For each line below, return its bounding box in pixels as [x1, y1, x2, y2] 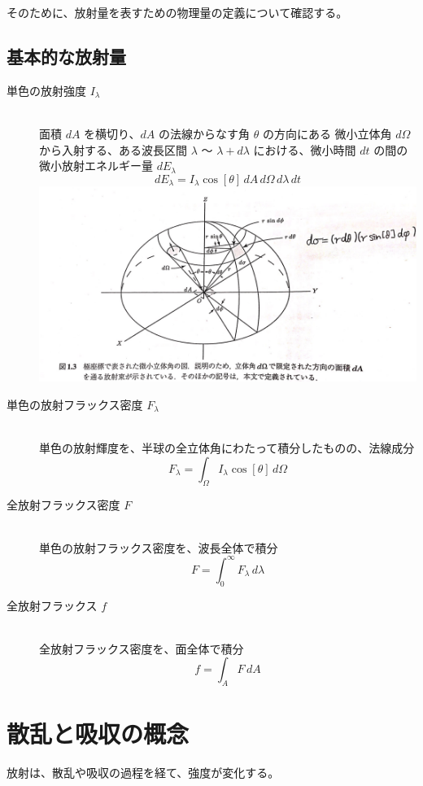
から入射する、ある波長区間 [39, 141, 187, 158]
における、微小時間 [253, 141, 356, 158]
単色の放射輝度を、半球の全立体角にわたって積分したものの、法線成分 [39, 439, 415, 456]
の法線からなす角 [159, 124, 251, 142]
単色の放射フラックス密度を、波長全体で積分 [39, 539, 278, 556]
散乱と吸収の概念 [7, 717, 190, 750]
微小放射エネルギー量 [39, 157, 153, 174]
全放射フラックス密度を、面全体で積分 [39, 640, 244, 657]
